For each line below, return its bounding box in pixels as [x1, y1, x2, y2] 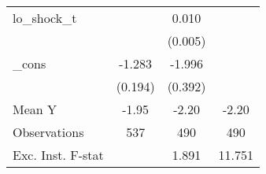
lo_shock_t [13, 9, 77, 27]
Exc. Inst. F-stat [13, 146, 104, 164]
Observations [13, 123, 84, 141]
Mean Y [13, 100, 57, 118]
